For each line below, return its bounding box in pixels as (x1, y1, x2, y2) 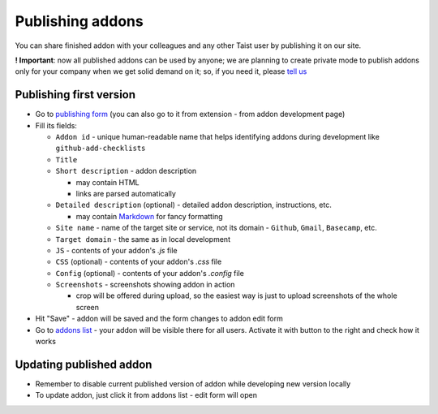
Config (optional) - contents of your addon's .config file (55, 268, 245, 278)
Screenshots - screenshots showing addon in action (55, 280, 235, 290)
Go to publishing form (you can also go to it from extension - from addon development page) (35, 110, 346, 119)
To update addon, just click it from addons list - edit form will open (35, 390, 257, 400)
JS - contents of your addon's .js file (55, 245, 178, 255)
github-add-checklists (55, 144, 146, 153)
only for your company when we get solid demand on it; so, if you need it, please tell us (15, 67, 307, 76)
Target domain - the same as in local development (55, 234, 231, 244)
